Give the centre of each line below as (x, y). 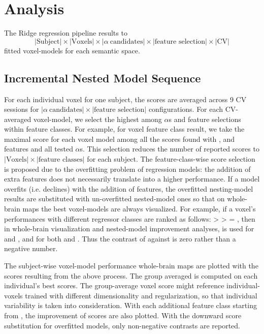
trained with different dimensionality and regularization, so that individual (141, 295)
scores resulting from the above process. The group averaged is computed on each (131, 275)
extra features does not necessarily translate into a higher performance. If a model (132, 179)
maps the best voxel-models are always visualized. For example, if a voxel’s (139, 209)
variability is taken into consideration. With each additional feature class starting (130, 305)
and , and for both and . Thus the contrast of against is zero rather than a (120, 238)
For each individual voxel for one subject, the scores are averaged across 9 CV (125, 99)
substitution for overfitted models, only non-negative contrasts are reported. (122, 325)
